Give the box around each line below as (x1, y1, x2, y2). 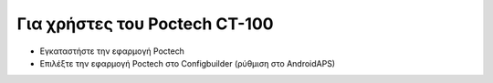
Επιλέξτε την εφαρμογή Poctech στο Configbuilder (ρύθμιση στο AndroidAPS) (39, 57, 336, 68)
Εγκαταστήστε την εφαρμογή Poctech (39, 46, 184, 57)
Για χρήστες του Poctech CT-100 (16, 14, 274, 34)
